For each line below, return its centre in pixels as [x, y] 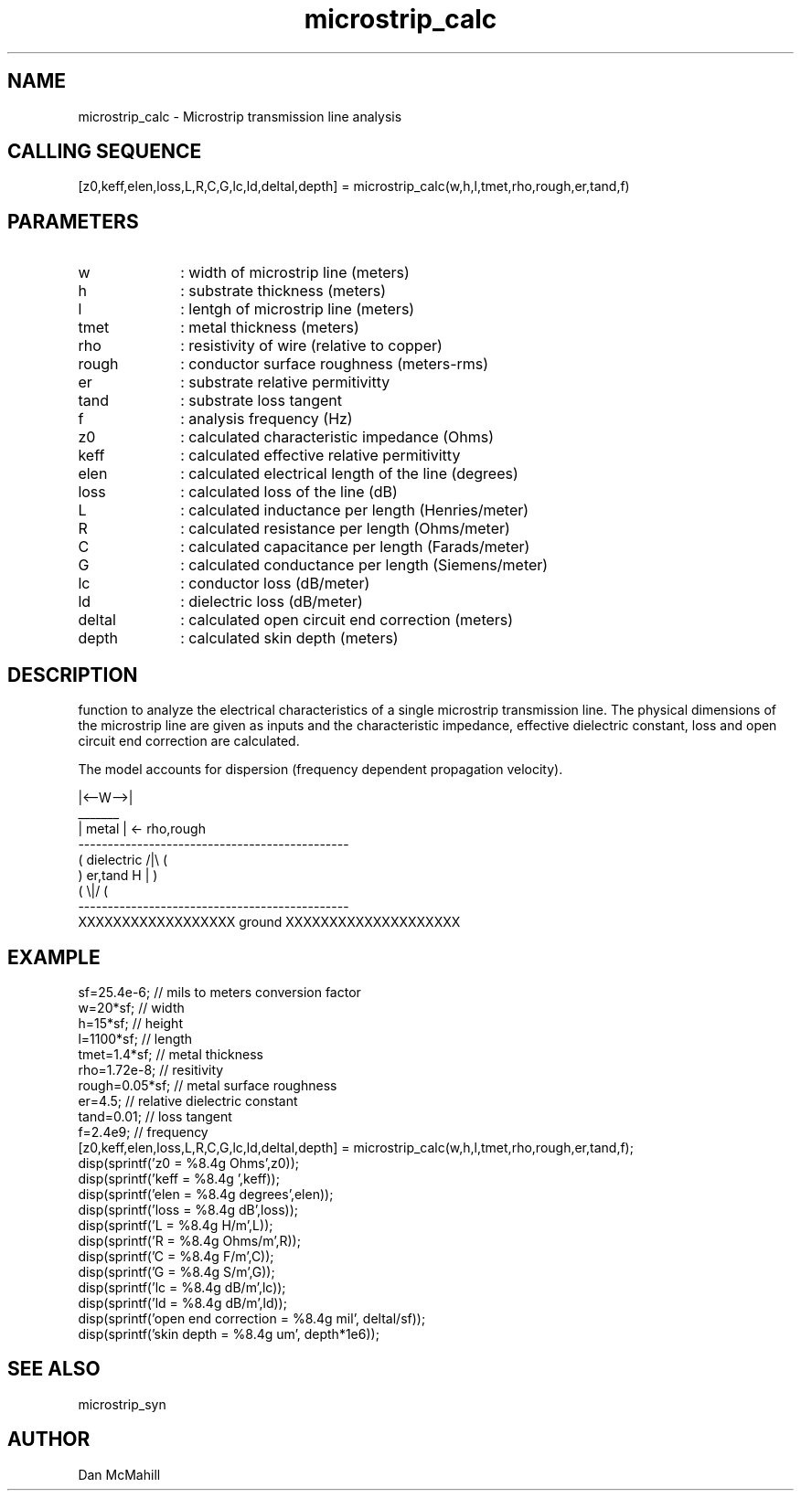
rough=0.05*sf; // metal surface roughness [208, 1085]
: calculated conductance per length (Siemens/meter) [364, 565]
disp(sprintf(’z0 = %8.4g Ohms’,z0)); [188, 1163]
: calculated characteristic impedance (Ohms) [337, 437]
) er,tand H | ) [118, 876]
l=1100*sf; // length [135, 1038]
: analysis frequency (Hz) [267, 419]
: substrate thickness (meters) [283, 291]
